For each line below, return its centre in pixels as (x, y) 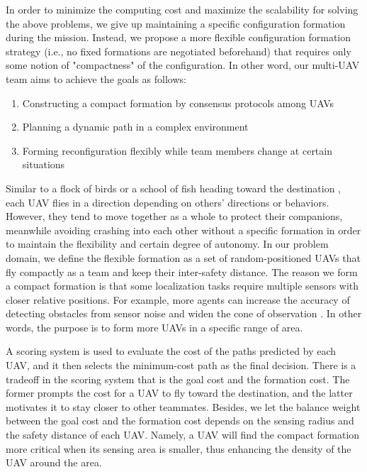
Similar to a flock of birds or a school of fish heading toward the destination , (174, 188)
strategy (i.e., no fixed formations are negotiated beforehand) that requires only (179, 51)
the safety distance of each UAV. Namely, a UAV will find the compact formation (183, 435)
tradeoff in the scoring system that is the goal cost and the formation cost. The (178, 379)
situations (44, 164)
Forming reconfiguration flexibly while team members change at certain (177, 150)
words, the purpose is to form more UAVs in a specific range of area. (154, 327)
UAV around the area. (54, 462)
